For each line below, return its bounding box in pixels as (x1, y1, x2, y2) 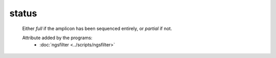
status (9, 8, 37, 19)
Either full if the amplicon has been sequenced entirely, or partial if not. (22, 25, 172, 32)
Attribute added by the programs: (22, 35, 93, 41)
